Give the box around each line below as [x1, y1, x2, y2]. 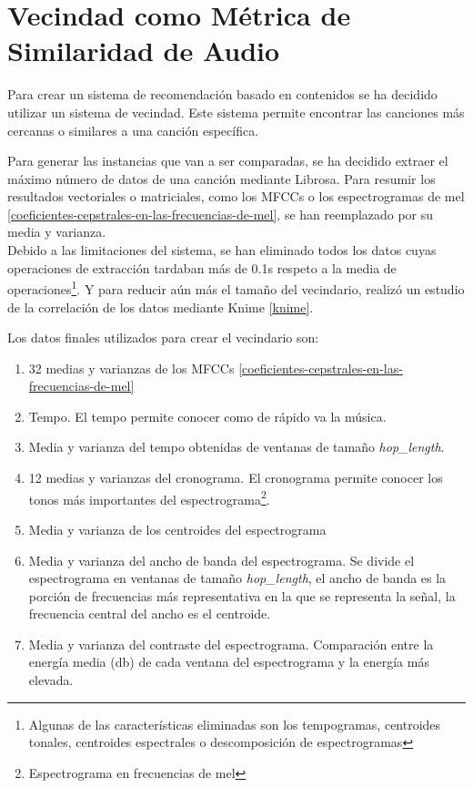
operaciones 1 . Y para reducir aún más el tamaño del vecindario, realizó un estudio [7, 277, 465, 298]
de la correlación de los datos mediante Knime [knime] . [7, 297, 314, 316]
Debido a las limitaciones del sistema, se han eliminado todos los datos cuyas [7, 240, 437, 260]
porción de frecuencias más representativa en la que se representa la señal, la [28, 586, 456, 605]
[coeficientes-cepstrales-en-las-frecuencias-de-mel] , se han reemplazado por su [7, 204, 434, 223]
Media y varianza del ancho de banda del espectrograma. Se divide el [28, 550, 415, 569]
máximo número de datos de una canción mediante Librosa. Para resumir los [7, 169, 436, 188]
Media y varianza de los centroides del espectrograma [28, 519, 327, 538]
